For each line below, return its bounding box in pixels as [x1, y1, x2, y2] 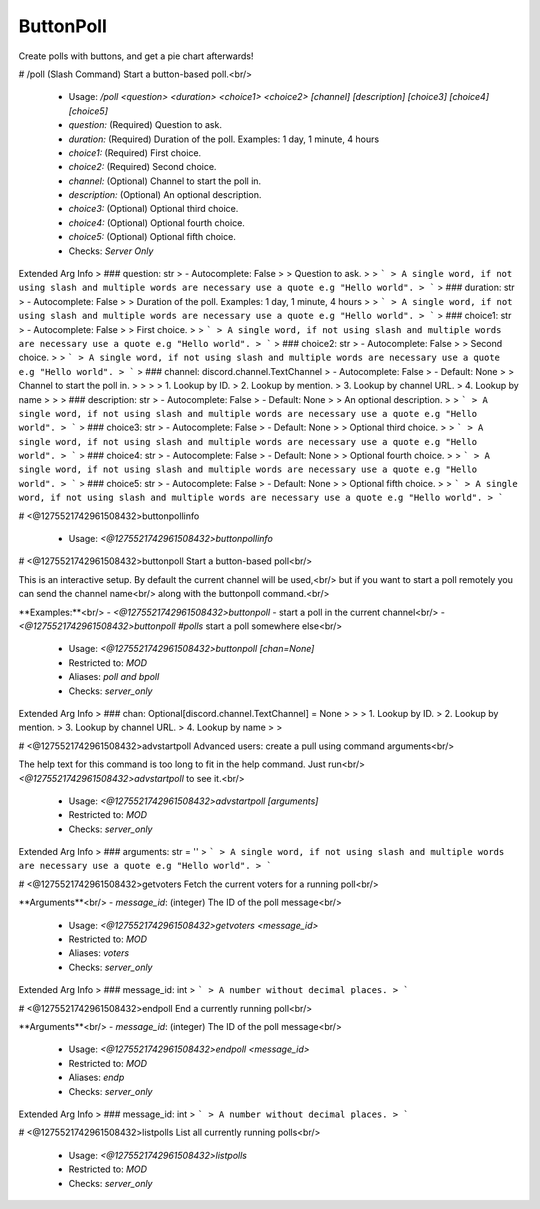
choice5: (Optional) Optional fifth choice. [68, 231, 237, 243]
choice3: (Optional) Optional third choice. [68, 203, 239, 215]
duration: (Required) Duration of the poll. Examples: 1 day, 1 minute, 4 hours [68, 133, 380, 145]
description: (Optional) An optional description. [68, 189, 262, 201]
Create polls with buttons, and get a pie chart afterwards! [18, 50, 254, 62]
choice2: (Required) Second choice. [68, 161, 217, 173]
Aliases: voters [68, 947, 130, 959]
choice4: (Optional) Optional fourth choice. [68, 216, 245, 229]
